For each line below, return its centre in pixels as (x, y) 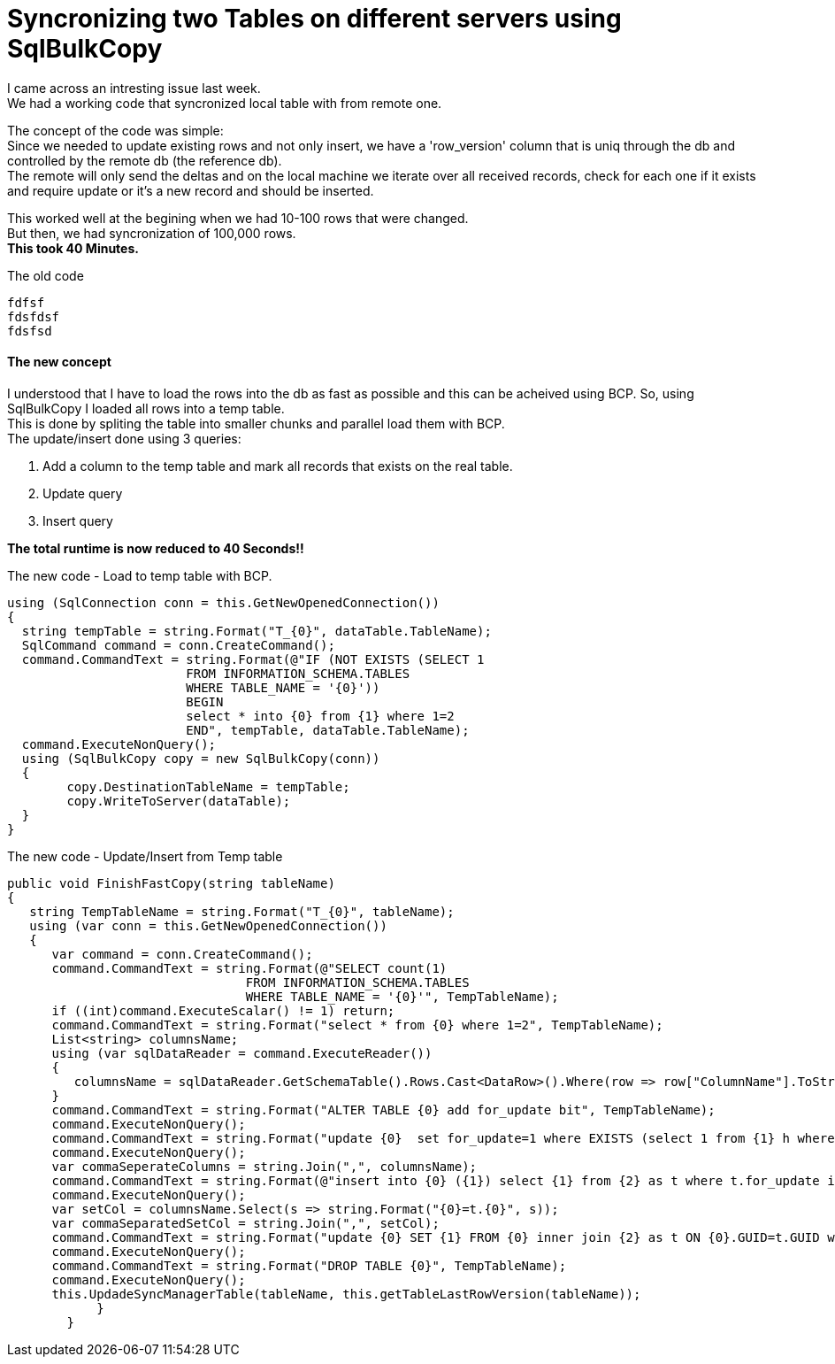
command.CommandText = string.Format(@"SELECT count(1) (249, 968)
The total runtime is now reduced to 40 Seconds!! (156, 548)
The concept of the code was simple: (115, 130)
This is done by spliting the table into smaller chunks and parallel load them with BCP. (256, 423)
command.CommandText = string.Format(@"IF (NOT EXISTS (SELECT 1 (253, 659)
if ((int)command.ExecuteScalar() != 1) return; (223, 1010)
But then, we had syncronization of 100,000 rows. (152, 233)
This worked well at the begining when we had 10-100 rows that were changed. (238, 218)
